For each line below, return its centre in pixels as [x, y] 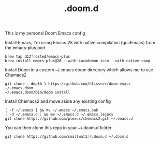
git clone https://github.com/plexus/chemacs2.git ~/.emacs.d [69, 119]
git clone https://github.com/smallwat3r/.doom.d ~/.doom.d [67, 137]
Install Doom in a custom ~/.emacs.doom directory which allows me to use [79, 70]
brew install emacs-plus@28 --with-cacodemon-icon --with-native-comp [78, 61]
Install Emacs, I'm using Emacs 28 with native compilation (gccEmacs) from [80, 43]
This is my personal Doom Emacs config [45, 33]
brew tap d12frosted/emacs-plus [37, 57]
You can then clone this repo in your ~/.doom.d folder [58, 128]
